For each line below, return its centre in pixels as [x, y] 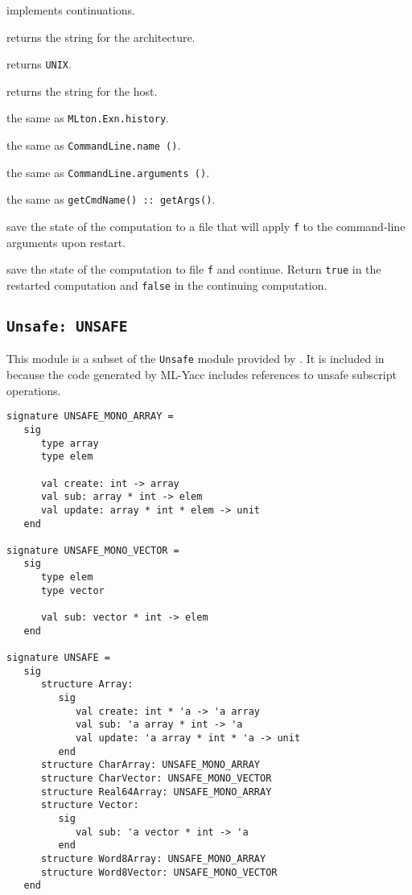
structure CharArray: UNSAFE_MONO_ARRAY [150, 765]
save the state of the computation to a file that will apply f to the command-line [206, 227]
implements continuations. [71, 10]
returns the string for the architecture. [101, 37]
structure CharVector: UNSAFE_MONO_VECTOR [156, 778]
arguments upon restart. [66, 242]
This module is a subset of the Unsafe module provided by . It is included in [196, 359]
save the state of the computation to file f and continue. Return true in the [194, 269]
